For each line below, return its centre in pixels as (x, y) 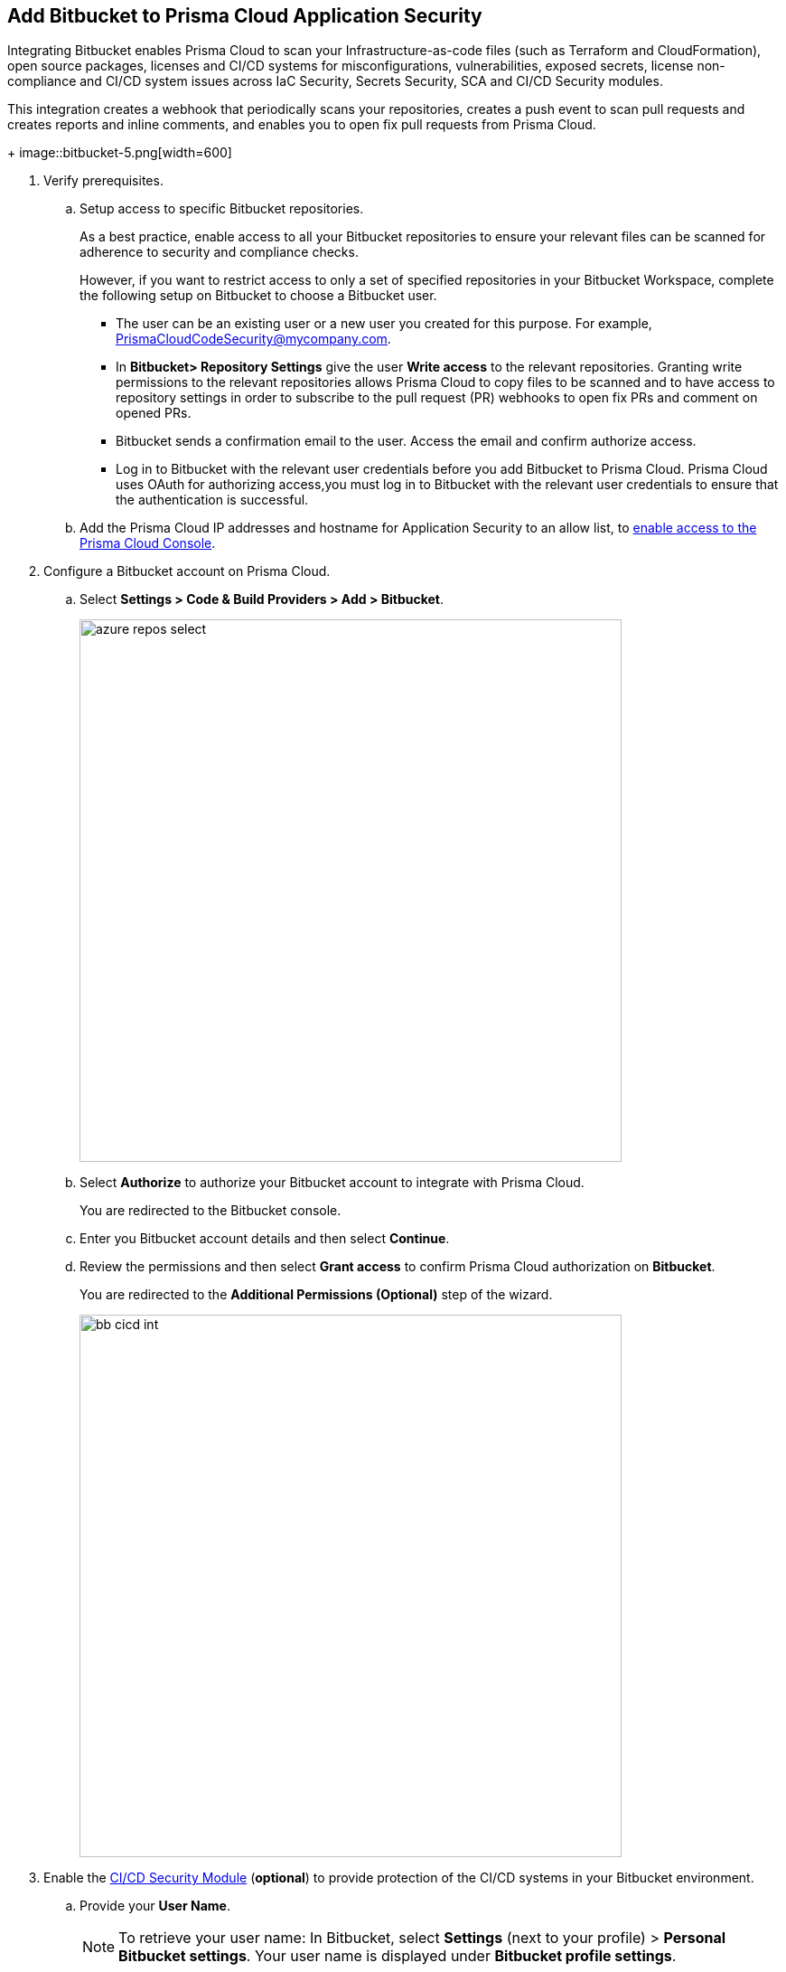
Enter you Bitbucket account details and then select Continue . (265, 1239)
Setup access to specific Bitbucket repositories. (222, 209)
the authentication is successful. (212, 500)
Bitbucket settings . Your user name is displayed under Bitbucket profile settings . (398, 1956)
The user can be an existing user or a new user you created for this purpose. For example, (384, 324)
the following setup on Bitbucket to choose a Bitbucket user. (258, 296)
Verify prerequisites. (103, 181)
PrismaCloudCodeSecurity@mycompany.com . (253, 339)
